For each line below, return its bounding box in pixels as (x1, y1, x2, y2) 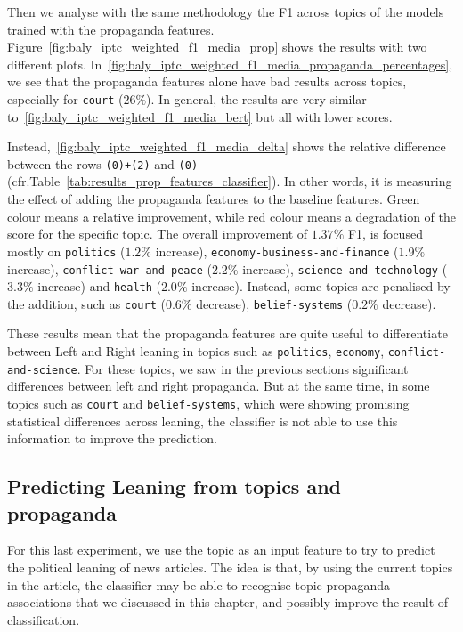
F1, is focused (347, 224, 423, 243)
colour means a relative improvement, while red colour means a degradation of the (7, 207, 456, 225)
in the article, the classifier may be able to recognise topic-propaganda (7, 575, 391, 594)
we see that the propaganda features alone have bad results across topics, (7, 72, 407, 91)
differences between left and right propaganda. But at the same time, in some (7, 377, 430, 395)
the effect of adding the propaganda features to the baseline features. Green (7, 190, 420, 208)
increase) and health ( (37, 277, 161, 296)
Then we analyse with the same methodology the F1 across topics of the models (7, 3, 444, 20)
